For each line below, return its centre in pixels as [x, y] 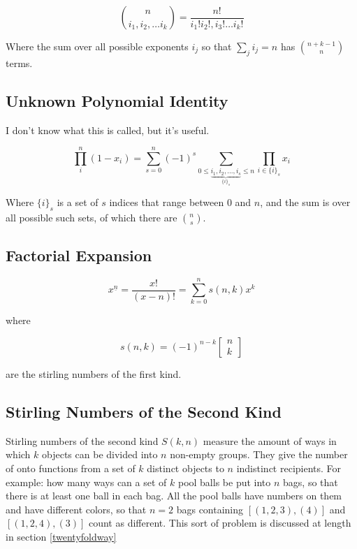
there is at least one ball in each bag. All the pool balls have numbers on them [174, 496]
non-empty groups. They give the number [259, 454]
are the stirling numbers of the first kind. [94, 373]
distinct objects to [185, 468]
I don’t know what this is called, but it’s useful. [108, 130]
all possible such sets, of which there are [92, 218]
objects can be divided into [100, 454]
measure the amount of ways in [270, 440]
